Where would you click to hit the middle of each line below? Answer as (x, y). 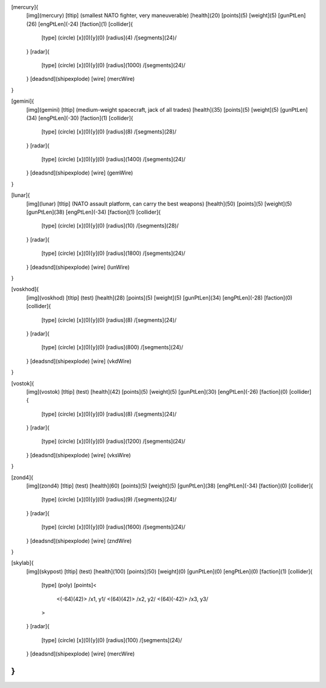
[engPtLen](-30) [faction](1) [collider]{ (86, 118)
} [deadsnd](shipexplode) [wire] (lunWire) (78, 267)
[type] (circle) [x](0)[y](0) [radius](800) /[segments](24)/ (112, 347)
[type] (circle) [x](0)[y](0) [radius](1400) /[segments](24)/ (113, 159)
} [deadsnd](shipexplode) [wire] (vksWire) (78, 455)
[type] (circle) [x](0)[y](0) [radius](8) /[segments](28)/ (109, 132)
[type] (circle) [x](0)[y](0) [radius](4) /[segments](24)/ (109, 38)
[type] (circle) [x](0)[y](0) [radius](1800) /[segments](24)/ (113, 253)
